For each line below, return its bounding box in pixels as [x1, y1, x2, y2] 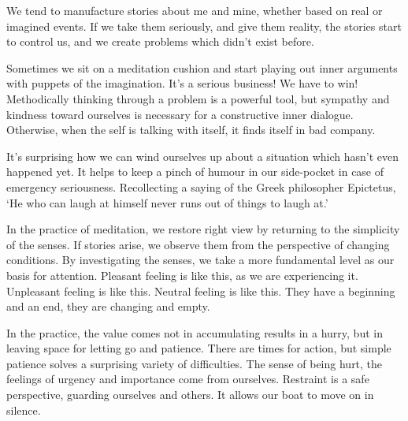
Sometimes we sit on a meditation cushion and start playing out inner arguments [6, 59, 398, 76]
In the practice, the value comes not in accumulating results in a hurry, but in [6, 324, 383, 341]
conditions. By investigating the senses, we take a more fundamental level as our [6, 251, 395, 268]
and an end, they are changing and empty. [6, 298, 210, 315]
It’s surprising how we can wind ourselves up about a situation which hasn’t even [6, 147, 399, 164]
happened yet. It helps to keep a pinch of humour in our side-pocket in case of [6, 163, 384, 180]
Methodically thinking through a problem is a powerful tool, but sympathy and [6, 90, 390, 106]
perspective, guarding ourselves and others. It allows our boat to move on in [6, 386, 374, 403]
